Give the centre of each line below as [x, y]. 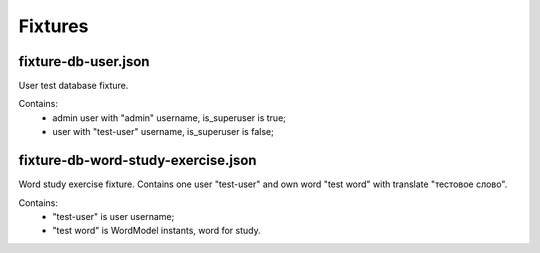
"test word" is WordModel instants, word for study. [156, 231]
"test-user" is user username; [113, 216]
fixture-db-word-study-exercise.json [137, 160]
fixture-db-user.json [84, 61]
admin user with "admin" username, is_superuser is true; [169, 117]
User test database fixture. [73, 86]
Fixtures [53, 26]
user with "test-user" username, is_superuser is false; [163, 132]
